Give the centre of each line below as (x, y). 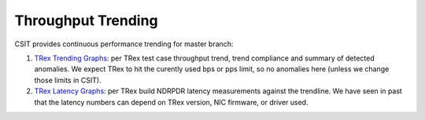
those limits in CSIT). (68, 80)
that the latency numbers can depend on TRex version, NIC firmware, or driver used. (171, 102)
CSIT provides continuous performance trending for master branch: (124, 44)
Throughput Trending (86, 20)
